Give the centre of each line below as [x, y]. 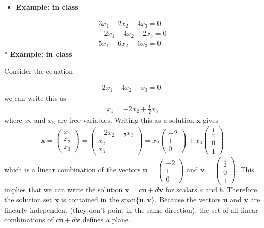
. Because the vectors [188, 199]
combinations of [29, 220]
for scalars [181, 189]
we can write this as [35, 98]
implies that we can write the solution [63, 189]
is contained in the [90, 199]
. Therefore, [241, 189]
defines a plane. [106, 220]
